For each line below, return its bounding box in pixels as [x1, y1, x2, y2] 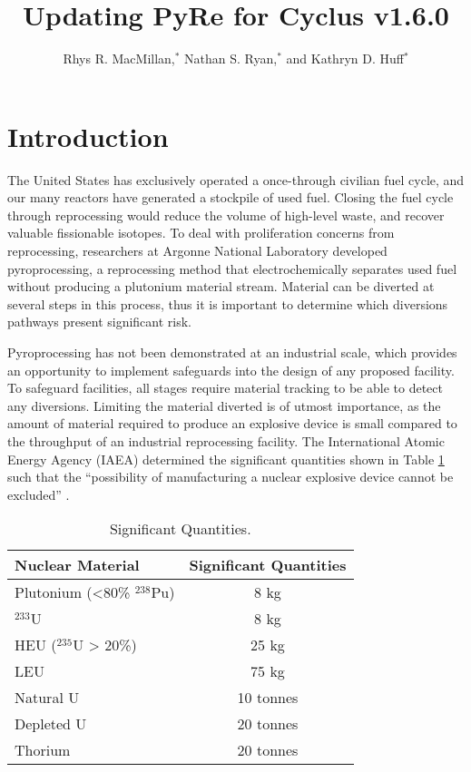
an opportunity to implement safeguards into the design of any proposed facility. [7, 360, 455, 379]
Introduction [7, 117, 169, 154]
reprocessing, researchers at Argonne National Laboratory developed [7, 241, 388, 260]
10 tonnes [237, 687, 299, 708]
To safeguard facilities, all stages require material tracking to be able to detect [7, 378, 443, 397]
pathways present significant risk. [7, 312, 191, 331]
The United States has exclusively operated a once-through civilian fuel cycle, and [7, 170, 465, 189]
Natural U [15, 687, 80, 708]
